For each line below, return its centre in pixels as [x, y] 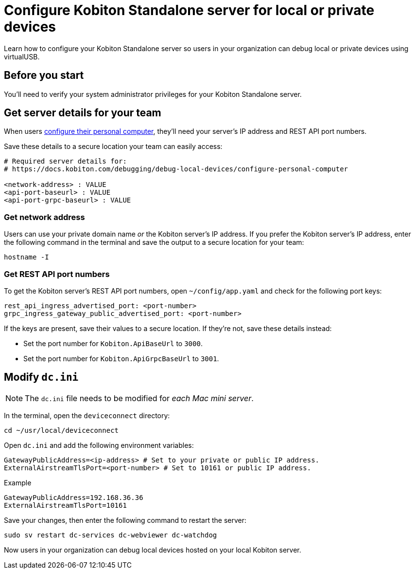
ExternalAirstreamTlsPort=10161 [65, 505]
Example [18, 482]
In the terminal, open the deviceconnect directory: [87, 415]
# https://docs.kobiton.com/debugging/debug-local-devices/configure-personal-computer [176, 169]
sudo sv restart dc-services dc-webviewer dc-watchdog [111, 535]
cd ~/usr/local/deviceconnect [61, 430]
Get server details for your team [83, 113]
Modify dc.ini [41, 377]
